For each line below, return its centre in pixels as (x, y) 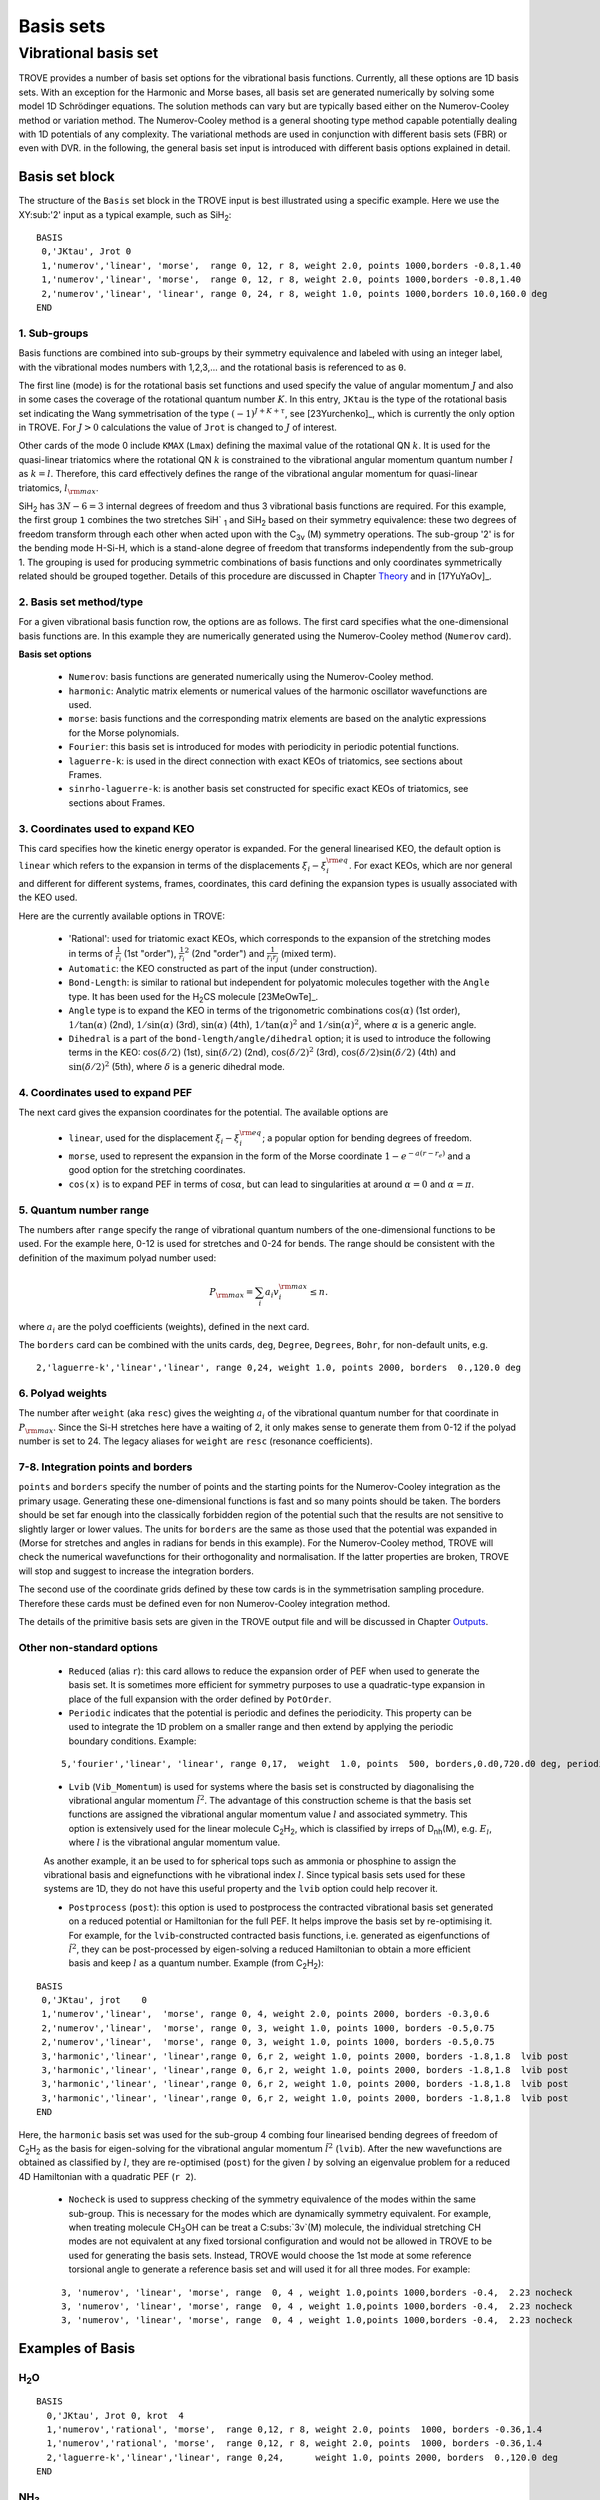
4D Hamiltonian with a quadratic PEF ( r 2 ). (107, 2176)
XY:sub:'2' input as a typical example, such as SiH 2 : (125, 215)
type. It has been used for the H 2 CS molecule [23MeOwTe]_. (193, 997)
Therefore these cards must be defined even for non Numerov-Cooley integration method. (204, 1603)
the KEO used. (48, 897)
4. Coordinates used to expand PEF (105, 1092)
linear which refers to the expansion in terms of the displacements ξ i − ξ (172, 867)
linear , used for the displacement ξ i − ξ (154, 1139)
